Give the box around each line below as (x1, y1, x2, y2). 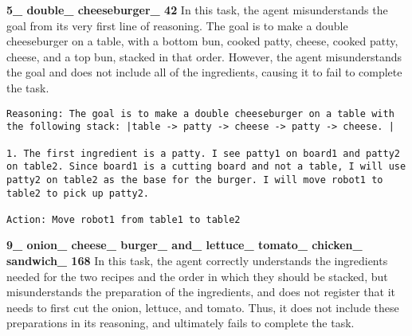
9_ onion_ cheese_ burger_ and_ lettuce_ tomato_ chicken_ (6, 236, 363, 253)
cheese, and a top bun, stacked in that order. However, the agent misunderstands (6, 48, 402, 64)
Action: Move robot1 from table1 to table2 (6, 213, 241, 225)
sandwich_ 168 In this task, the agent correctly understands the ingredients (6, 252, 388, 269)
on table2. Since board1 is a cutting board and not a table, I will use (6, 161, 406, 173)
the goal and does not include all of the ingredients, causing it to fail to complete (6, 64, 402, 80)
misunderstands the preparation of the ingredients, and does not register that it (6, 283, 396, 300)
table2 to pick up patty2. (6, 187, 149, 199)
